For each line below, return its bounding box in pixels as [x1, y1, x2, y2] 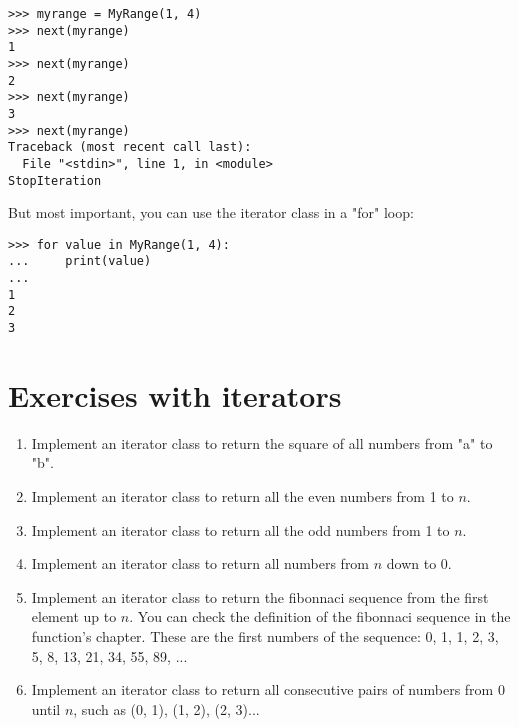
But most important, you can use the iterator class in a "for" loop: [8, 202, 414, 223]
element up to [31, 606, 117, 627]
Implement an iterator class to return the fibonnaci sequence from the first [31, 586, 489, 607]
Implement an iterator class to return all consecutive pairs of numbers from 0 [31, 679, 505, 700]
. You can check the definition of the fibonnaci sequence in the [129, 606, 511, 627]
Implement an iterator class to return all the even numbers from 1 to [31, 486, 454, 507]
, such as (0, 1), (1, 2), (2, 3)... [73, 698, 260, 719]
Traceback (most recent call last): [8, 140, 252, 155]
